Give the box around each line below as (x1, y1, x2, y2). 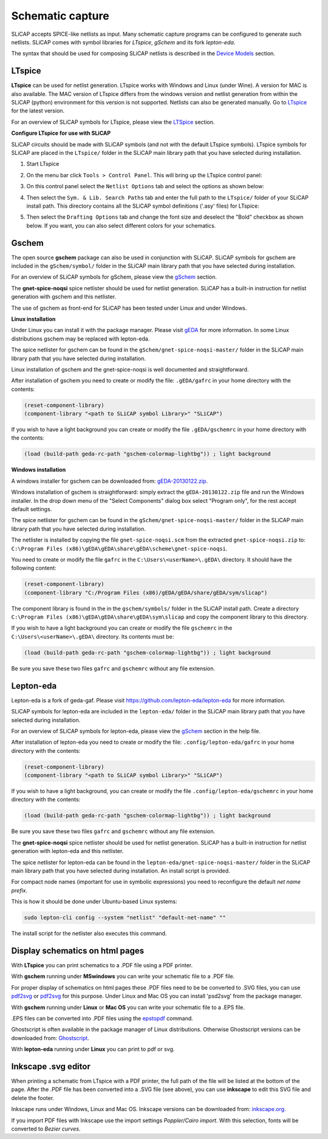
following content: (11, 565, 56, 572)
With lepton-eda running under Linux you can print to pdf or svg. (11, 1045, 175, 1053)
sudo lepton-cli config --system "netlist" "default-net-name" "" (24, 914, 226, 921)
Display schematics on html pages (11, 945, 145, 956)
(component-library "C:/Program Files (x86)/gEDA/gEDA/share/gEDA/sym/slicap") (24, 589, 268, 596)
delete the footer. (11, 1094, 55, 1101)
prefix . (11, 886, 27, 894)
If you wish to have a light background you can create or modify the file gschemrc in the (11, 624, 233, 631)
